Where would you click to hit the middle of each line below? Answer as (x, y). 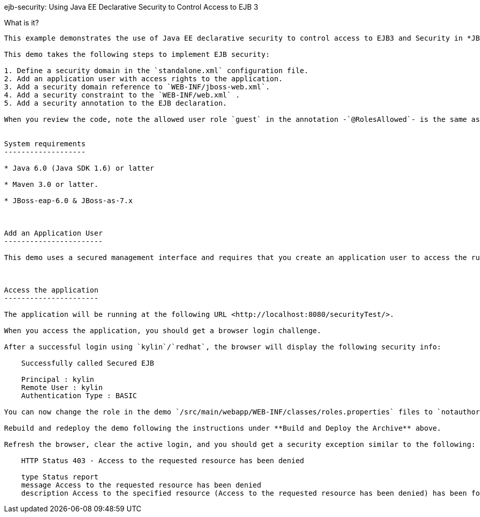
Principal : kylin (58, 379)
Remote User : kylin (62, 387)
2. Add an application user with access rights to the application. (143, 79)
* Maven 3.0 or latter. (51, 184)
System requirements (45, 144)
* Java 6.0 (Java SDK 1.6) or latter (79, 168)
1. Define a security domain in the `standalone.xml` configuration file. (156, 71)
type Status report (60, 477)
